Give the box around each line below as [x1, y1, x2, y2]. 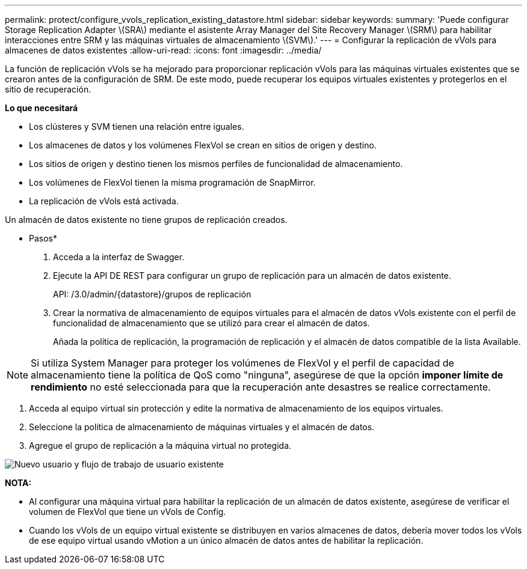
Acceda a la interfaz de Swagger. [53, 252, 185, 262]
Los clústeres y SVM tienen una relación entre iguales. [29, 121, 244, 132]
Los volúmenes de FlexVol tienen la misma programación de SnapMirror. [29, 177, 316, 187]
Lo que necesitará [5, 103, 78, 113]
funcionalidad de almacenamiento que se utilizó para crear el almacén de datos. [53, 318, 370, 328]
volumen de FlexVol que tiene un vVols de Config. [29, 507, 226, 517]
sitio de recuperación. [5, 84, 91, 94]
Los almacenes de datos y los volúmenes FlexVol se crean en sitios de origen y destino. [29, 140, 377, 150]
